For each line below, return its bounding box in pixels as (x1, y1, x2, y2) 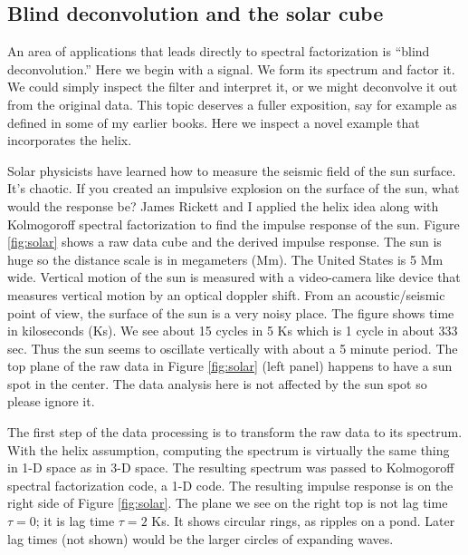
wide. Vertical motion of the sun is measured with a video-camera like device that (7, 268, 461, 287)
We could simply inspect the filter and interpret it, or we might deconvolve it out (7, 77, 458, 96)
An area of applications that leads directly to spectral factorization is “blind (7, 42, 430, 61)
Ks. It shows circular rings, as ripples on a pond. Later (151, 511, 455, 531)
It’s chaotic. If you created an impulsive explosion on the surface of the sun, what (7, 179, 460, 198)
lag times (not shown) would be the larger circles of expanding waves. (7, 529, 394, 548)
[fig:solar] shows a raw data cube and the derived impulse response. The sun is (7, 232, 442, 251)
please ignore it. (7, 392, 95, 411)
